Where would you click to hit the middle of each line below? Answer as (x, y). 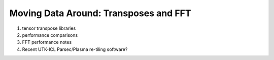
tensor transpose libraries (49, 28)
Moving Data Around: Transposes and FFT (100, 13)
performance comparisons (50, 35)
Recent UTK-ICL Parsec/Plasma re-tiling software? (75, 49)
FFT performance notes (47, 42)
